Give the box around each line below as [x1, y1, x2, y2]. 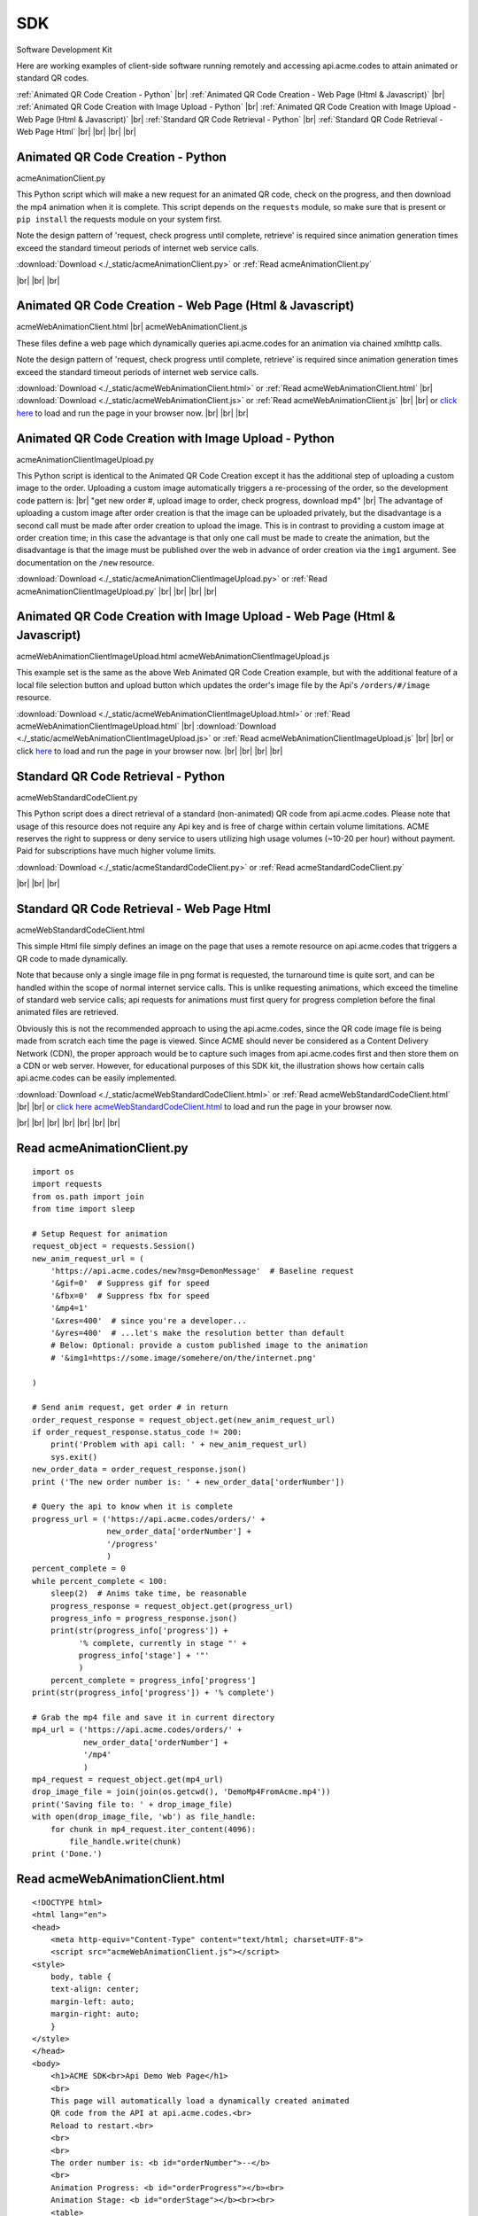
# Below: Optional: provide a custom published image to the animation [50, 1340, 368, 1351]
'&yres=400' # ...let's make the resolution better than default [50, 1328, 345, 1338]
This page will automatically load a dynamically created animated [50, 2096, 350, 2105]
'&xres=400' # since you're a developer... [50, 1315, 247, 1325]
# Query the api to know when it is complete [32, 1502, 234, 1511]
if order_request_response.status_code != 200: [32, 1427, 243, 1438]
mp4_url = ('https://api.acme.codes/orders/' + [32, 1725, 243, 1735]
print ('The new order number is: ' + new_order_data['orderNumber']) [32, 1477, 345, 1486]
